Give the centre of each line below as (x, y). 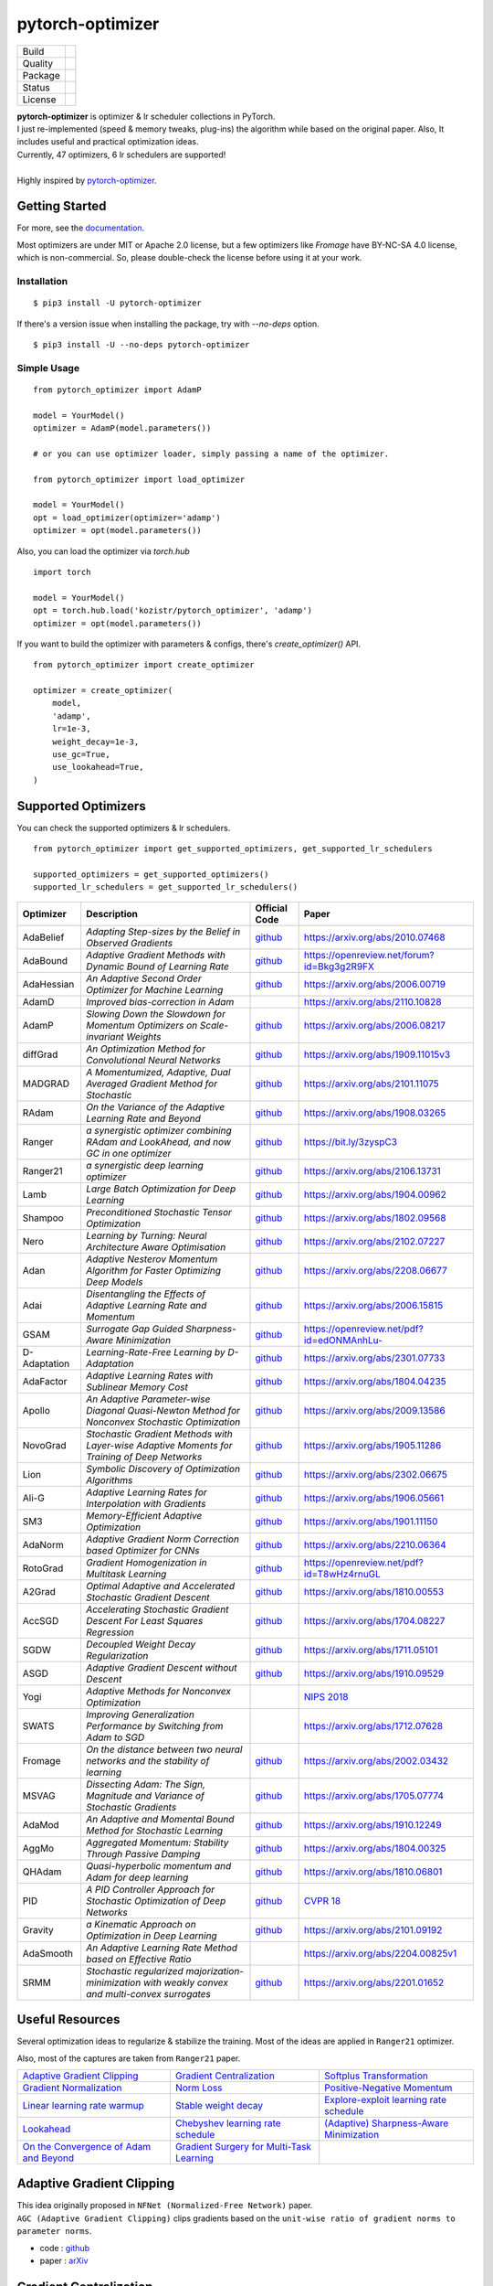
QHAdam (42, 1872)
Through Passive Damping (143, 1853)
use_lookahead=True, (98, 767)
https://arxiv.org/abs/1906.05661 (374, 1498)
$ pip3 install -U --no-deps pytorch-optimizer (142, 344)
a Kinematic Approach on (141, 1924)
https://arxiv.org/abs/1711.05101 (371, 1650)
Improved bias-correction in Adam (160, 1001)
